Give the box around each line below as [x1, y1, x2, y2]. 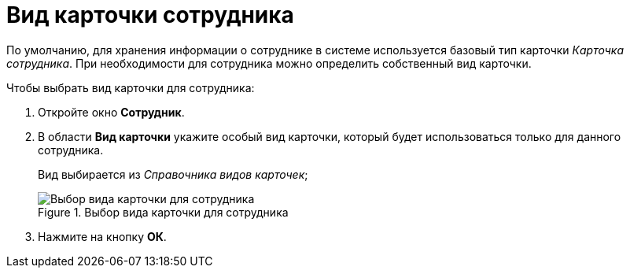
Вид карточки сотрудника [6, 2, 294, 28]
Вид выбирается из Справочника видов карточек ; [38, 167, 308, 181]
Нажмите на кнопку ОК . [38, 229, 167, 243]
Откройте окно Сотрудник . [38, 105, 185, 119]
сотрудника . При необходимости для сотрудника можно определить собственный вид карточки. [6, 56, 532, 70]
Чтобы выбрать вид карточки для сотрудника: [6, 80, 255, 94]
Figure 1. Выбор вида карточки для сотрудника [38, 205, 289, 219]
